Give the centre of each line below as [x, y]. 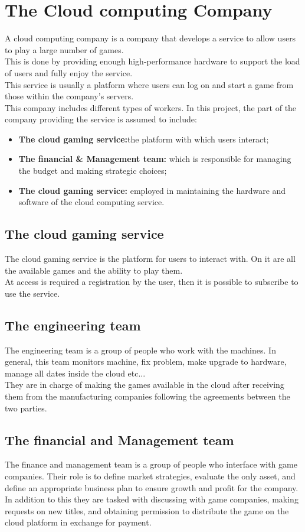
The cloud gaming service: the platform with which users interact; [144, 139]
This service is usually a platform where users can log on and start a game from [149, 84]
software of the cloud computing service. [91, 202]
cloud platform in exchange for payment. [78, 522]
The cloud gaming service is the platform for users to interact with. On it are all [150, 259]
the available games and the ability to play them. [94, 270]
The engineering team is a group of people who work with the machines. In [140, 350]
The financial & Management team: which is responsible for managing [155, 159]
